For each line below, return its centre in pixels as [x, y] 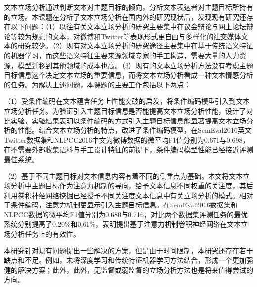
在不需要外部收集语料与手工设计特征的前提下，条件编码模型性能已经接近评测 [128, 149]
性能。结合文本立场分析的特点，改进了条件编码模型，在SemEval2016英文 [134, 130]
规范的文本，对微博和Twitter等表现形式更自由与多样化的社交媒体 [136, 36]
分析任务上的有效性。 [45, 234]
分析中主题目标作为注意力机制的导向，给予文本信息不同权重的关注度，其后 [132, 185]
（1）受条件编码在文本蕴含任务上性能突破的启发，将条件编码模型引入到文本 [127, 101]
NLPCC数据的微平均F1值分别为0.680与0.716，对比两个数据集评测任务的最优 [126, 214]
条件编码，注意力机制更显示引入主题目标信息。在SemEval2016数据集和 [124, 205]
